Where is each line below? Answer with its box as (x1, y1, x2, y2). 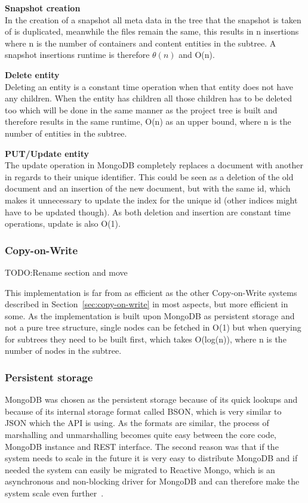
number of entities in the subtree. (5, 126, 127, 139)
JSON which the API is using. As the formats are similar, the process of (5, 416, 269, 429)
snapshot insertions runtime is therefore (5, 48, 150, 61)
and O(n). (178, 48, 215, 61)
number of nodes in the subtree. (5, 344, 122, 357)
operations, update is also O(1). (5, 217, 121, 230)
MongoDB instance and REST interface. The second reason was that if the (5, 440, 279, 452)
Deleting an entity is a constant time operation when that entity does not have (5, 80, 294, 92)
